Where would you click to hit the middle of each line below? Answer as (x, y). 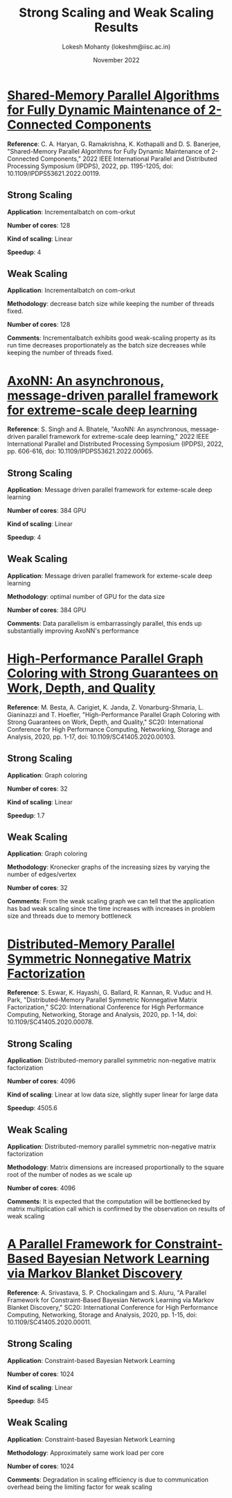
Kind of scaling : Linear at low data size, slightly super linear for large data (113, 1094)
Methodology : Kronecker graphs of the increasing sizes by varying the (108, 867)
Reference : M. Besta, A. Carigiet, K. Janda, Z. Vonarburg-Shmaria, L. (106, 707)
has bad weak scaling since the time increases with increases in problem (111, 909)
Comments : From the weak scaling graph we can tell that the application (111, 901)
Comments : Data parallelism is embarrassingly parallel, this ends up (105, 623)
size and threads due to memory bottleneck (69, 916)
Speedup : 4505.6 (32, 1108)
